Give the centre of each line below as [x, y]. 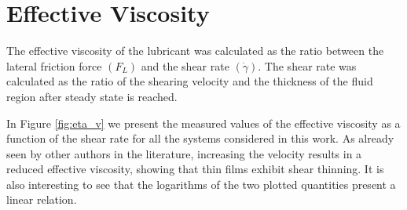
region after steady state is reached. [92, 96]
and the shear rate [185, 65]
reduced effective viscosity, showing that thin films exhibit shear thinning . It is [195, 169]
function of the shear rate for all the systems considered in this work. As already [200, 138]
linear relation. [42, 199]
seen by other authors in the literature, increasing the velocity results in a [184, 153]
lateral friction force [54, 65]
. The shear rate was [307, 65]
